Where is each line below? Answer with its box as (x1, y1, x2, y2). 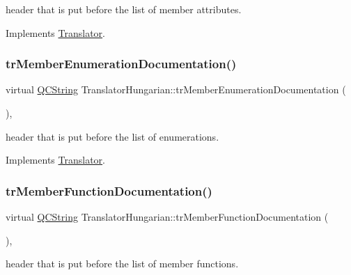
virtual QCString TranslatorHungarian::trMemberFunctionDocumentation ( (6, 210, 329, 223)
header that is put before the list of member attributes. (6, 2, 242, 16)
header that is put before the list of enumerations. (6, 129, 219, 143)
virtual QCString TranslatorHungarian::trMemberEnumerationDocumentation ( (6, 82, 346, 97)
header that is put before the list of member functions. (6, 256, 239, 271)
